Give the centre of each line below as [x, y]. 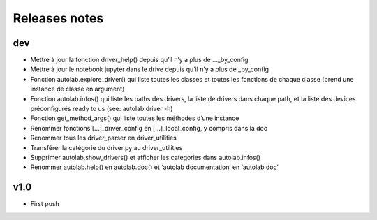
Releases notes [58, 18]
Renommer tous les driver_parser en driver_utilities [104, 138]
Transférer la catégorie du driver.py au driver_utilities [106, 147]
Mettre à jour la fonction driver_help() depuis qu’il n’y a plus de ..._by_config [139, 60]
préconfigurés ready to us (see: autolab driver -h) [102, 109]
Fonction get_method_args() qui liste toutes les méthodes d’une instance [135, 118]
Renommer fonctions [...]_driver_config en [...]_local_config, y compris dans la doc [149, 128]
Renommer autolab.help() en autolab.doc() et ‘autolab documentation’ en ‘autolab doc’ [154, 167]
